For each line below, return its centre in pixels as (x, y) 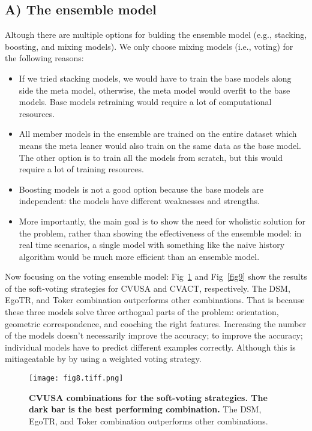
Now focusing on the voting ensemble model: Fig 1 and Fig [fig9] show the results (156, 276)
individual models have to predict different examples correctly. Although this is (150, 347)
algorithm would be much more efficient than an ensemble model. (139, 256)
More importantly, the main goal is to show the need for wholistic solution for (162, 221)
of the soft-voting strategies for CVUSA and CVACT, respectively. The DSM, (148, 288)
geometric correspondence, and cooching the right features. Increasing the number (156, 323)
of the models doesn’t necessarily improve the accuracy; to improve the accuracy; (154, 335)
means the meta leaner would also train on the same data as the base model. (160, 145)
